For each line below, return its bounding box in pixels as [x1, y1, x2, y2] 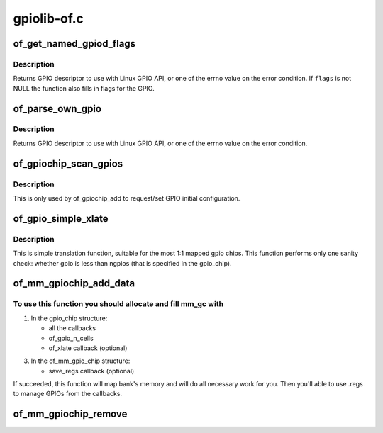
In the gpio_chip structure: [30, 314, 108, 322]
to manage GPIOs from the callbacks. [13, 390, 123, 398]
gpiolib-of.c [13, 11, 84, 26]
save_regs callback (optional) [48, 366, 135, 375]
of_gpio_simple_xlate [13, 213, 109, 225]
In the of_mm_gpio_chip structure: [30, 356, 131, 365]
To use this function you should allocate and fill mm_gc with [13, 299, 223, 309]
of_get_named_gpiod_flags [13, 38, 136, 50]
